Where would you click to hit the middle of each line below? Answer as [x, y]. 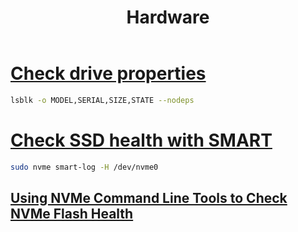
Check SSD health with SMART [141, 140]
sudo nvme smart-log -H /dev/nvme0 [84, 167]
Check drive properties [108, 73]
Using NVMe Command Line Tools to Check [149, 198]
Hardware [168, 17]
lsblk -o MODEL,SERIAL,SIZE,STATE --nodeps [102, 100]
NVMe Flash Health [72, 214]
